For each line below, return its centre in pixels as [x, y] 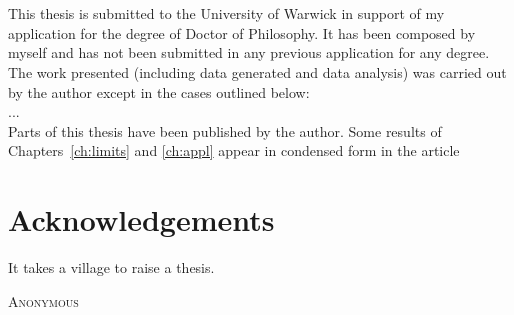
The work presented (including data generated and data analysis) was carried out [257, 71]
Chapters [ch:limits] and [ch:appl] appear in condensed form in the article [234, 150]
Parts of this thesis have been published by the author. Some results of [225, 130]
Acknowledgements [141, 219]
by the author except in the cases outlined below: [159, 91]
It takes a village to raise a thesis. [111, 267]
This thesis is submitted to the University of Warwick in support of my [226, 13]
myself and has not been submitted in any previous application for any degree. [249, 52]
